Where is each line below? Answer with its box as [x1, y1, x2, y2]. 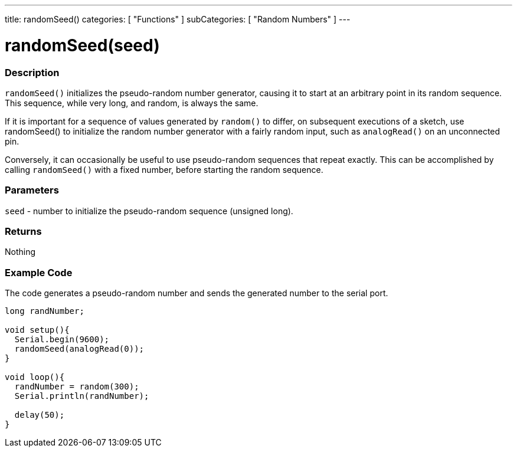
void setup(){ [5, 325, 70, 335]
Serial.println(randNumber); [14, 391, 149, 401]
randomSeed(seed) [5, 35, 160, 55]
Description [5, 66, 60, 78]
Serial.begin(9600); [14, 335, 110, 345]
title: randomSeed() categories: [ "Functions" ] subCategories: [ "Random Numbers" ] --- [5, 14, 351, 24]
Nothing [5, 247, 36, 257]
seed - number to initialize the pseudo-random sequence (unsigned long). [5, 205, 293, 216]
